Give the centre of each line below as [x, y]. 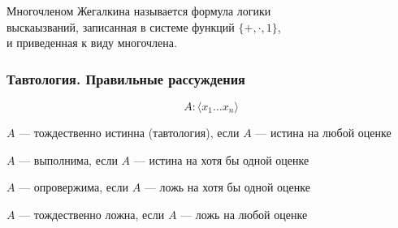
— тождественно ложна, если [92, 214]
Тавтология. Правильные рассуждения [126, 78]
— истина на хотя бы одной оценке [221, 159]
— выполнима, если [68, 159]
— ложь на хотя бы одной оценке [227, 187]
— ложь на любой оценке [244, 214]
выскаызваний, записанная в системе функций [121, 26]
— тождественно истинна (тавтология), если [129, 132]
